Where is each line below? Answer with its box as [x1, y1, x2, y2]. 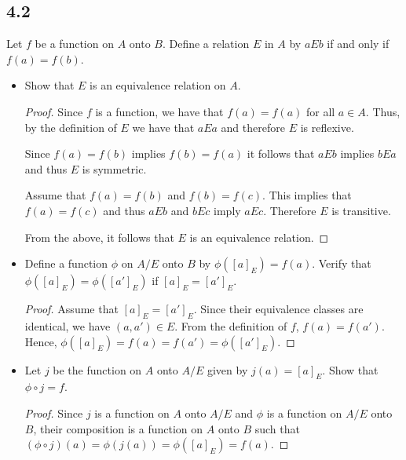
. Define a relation [162, 35, 250, 52]
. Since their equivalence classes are [193, 301, 364, 317]
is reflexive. [300, 119, 354, 135]
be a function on [35, 35, 114, 52]
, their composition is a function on [33, 420, 203, 436]
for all [305, 103, 335, 119]
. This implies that [262, 187, 352, 203]
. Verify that [312, 255, 371, 272]
